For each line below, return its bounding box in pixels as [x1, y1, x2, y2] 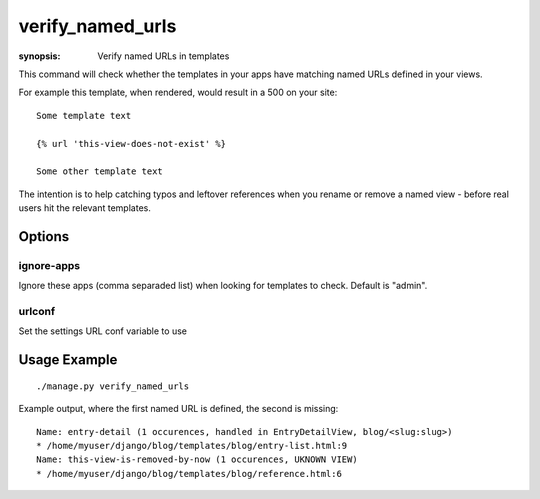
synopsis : [18, 50, 61, 62]
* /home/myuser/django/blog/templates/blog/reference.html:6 [36, 468, 342, 479]
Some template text [36, 110, 132, 121]
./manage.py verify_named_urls [36, 380, 190, 392]
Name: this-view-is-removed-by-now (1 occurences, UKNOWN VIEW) [36, 454, 359, 465]
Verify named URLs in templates [97, 50, 230, 62]
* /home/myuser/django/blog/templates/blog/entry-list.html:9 [36, 440, 348, 451]
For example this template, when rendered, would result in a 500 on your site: [18, 86, 338, 99]
